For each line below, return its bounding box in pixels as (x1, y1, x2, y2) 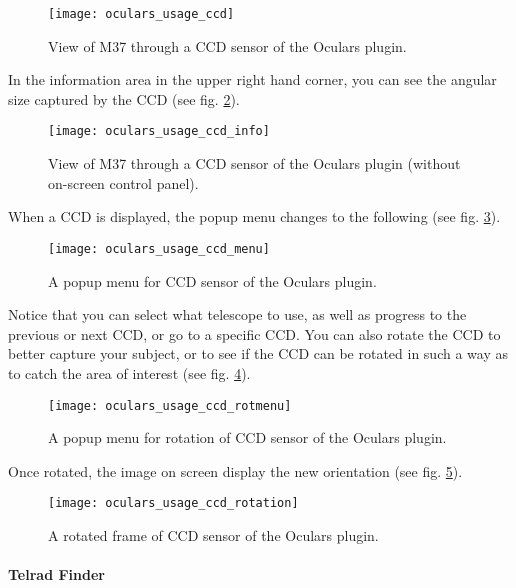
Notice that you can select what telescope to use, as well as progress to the (8, 304, 467, 325)
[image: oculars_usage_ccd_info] (48, 124, 270, 139)
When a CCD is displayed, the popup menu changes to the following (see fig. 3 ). (8, 206, 501, 227)
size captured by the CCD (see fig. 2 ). (8, 88, 240, 109)
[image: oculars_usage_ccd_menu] (48, 241, 270, 256)
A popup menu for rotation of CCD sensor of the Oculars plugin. (48, 427, 447, 448)
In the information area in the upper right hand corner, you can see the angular (8, 69, 497, 90)
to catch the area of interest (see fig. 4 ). (8, 362, 251, 383)
